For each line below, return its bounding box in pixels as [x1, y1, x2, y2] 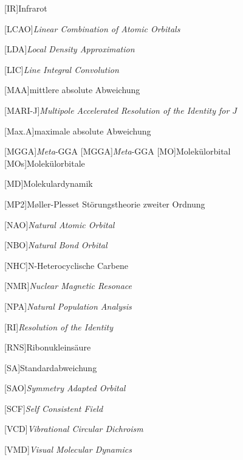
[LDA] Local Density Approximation [4, 43, 135, 55]
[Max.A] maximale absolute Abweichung [4, 124, 151, 137]
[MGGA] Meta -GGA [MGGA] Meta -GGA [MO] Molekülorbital [4, 145, 231, 158]
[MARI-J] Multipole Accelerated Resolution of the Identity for [4, 103, 230, 116]
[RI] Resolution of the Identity [4, 320, 114, 333]
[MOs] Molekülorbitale [4, 156, 85, 169]
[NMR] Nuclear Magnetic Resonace [4, 279, 132, 292]
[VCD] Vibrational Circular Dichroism [4, 422, 143, 435]
